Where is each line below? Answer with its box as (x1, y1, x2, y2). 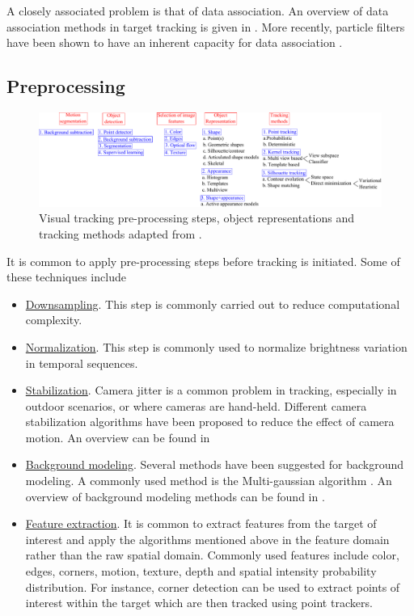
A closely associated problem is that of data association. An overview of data (6, 2, 389, 19)
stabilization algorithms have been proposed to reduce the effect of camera (25, 413, 395, 430)
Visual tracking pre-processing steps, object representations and (39, 209, 355, 226)
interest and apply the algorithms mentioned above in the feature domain (25, 530, 390, 547)
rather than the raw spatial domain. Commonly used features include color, (25, 546, 399, 563)
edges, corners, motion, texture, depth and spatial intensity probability (25, 563, 377, 580)
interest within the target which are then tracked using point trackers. (25, 594, 373, 611)
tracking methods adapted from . (39, 225, 202, 242)
